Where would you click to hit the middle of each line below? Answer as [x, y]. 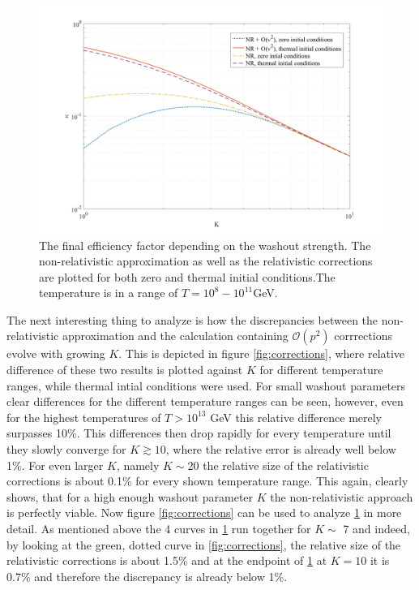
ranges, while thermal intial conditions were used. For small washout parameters [206, 385]
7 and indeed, [376, 528]
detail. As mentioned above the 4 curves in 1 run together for [159, 528]
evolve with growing [56, 353]
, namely [138, 465]
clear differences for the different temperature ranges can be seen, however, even [205, 401]
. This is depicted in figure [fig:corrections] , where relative [262, 353]
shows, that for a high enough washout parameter [130, 496]
